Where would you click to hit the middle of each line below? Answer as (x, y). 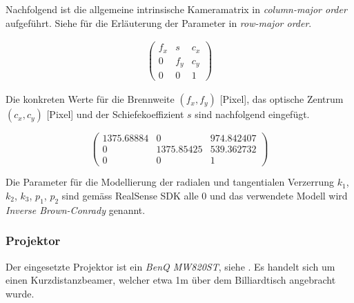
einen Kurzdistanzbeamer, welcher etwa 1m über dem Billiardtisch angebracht (171, 280)
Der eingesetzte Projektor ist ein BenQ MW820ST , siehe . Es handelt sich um (170, 266)
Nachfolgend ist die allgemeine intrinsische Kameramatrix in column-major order (176, 9)
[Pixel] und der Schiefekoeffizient (115, 114)
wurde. (20, 293)
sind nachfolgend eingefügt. (252, 114)
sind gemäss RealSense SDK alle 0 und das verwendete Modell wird (205, 196)
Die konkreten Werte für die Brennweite (90, 99)
